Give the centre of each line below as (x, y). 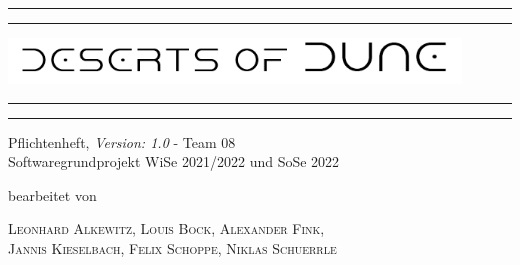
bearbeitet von (52, 194)
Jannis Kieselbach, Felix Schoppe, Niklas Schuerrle (172, 247)
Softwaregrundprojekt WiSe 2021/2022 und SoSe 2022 (174, 161)
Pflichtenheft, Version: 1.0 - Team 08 (122, 141)
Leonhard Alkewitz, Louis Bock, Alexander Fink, (166, 228)
